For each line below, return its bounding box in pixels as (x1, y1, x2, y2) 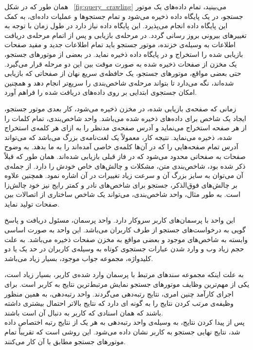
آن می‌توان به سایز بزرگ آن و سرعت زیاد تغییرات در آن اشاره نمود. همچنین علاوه (4, 170, 243, 180)
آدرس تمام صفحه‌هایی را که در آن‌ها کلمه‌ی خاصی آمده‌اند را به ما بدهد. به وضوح (4, 141, 238, 152)
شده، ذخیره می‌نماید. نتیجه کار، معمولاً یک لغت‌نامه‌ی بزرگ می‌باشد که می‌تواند (4, 132, 232, 142)
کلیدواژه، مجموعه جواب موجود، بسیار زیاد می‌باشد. (4, 253, 153, 263)
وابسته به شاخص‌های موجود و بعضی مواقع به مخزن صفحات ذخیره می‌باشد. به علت (4, 234, 248, 244)
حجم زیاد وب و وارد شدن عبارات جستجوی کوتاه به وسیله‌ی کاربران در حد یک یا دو (4, 244, 244, 254)
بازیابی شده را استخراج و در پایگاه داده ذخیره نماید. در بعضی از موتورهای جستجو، (4, 49, 243, 59)
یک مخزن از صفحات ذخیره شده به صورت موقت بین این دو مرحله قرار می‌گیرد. (4, 58, 237, 69)
